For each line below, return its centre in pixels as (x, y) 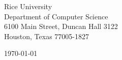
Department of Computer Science (56, 16)
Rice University (28, 6)
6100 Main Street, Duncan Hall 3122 (61, 26)
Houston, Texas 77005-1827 (47, 36)
